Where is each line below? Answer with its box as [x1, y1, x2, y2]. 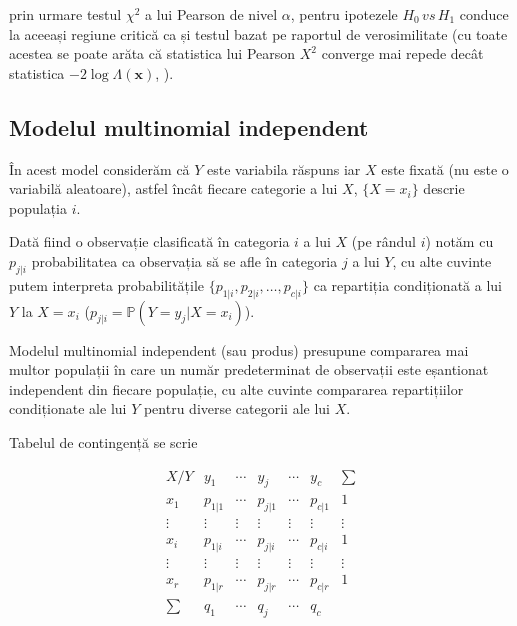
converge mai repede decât [321, 43, 484, 64]
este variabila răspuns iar [207, 158, 361, 179]
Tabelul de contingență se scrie [9, 431, 198, 452]
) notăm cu [425, 231, 494, 252]
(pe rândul [351, 231, 416, 252]
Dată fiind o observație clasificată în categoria [9, 231, 290, 252]
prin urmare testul [9, 4, 122, 24]
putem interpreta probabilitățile [9, 274, 204, 295]
